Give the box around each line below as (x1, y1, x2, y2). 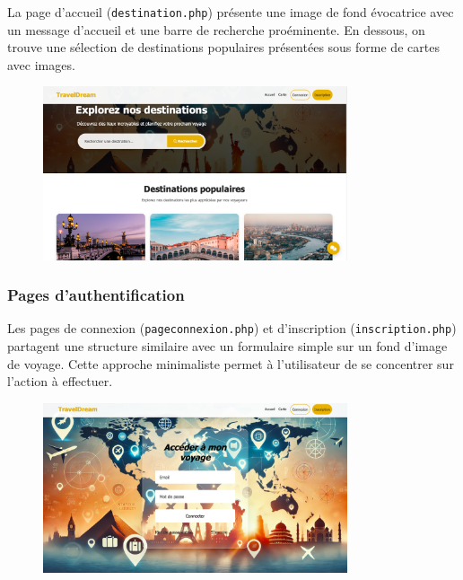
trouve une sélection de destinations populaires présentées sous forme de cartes (7, 38, 440, 57)
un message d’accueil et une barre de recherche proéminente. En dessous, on (7, 20, 425, 39)
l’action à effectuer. (7, 372, 113, 391)
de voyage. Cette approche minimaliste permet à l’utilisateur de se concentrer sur (7, 354, 454, 373)
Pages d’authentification (7, 284, 185, 306)
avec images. (7, 55, 75, 74)
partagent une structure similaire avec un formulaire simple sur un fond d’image (7, 337, 448, 356)
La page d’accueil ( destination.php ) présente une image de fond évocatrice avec (7, 3, 454, 21)
